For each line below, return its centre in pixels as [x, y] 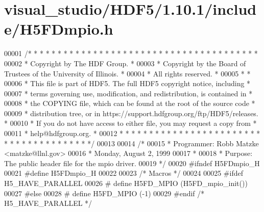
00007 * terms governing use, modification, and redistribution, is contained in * [128, 93]
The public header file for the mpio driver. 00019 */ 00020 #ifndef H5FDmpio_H [132, 163]
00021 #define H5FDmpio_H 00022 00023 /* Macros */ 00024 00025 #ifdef [124, 173]
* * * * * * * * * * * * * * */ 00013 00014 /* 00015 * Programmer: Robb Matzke [131, 143]
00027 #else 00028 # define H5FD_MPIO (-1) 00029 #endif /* [104, 193]
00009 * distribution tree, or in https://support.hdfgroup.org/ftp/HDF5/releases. [131, 113]
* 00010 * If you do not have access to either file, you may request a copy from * [130, 123]
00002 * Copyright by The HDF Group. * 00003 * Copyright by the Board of [125, 63]
